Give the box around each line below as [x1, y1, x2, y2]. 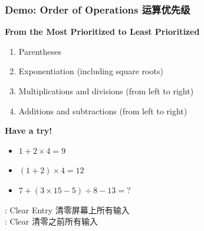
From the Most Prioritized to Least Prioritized [5, 25, 200, 38]
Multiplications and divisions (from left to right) [18, 85, 194, 97]
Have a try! [5, 124, 52, 137]
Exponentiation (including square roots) [18, 65, 163, 77]
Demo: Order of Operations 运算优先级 [5, 2, 190, 16]
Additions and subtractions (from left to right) [18, 104, 187, 117]
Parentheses [18, 45, 61, 57]
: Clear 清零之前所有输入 [5, 215, 98, 227]
